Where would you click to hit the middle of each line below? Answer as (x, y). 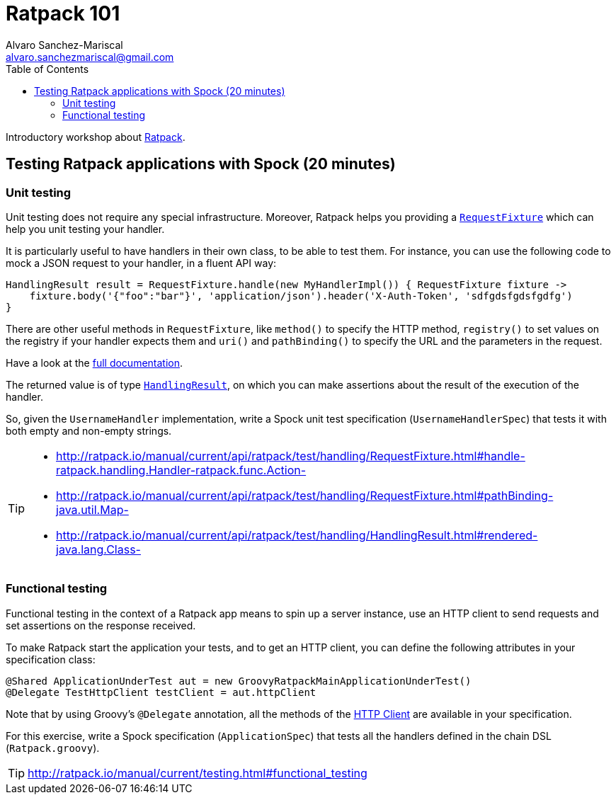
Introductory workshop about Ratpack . (96, 137)
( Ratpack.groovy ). (53, 748)
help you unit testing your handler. (85, 229)
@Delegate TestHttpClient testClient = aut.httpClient (161, 692)
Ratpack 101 (63, 13)
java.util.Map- (92, 509)
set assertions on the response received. (101, 625)
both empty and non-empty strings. (89, 430)
